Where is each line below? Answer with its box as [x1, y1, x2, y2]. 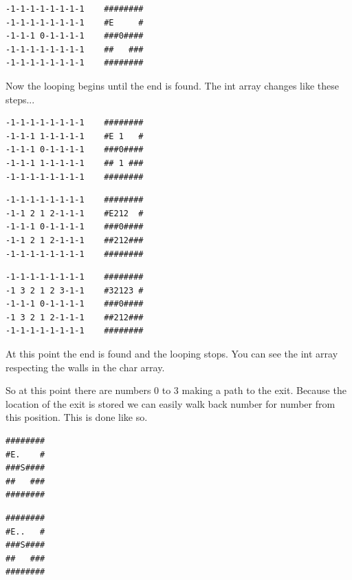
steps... [5, 92, 35, 106]
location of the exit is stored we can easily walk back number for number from [5, 396, 335, 411]
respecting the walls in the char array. [5, 360, 165, 374]
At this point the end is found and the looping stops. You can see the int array [5, 346, 338, 361]
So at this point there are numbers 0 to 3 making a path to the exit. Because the [5, 383, 346, 397]
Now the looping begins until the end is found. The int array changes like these [5, 78, 339, 92]
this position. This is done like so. [5, 410, 148, 424]
